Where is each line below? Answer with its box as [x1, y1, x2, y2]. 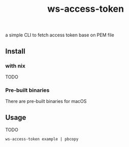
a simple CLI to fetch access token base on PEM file [5, 32, 115, 38]
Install [5, 47, 25, 55]
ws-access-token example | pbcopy [5, 136, 79, 141]
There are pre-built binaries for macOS [5, 98, 87, 104]
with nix [5, 62, 25, 69]
